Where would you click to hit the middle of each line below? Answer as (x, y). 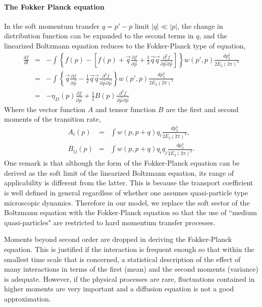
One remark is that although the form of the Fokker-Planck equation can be (122, 163)
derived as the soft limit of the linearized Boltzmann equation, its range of (119, 172)
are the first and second (202, 109)
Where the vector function (45, 109)
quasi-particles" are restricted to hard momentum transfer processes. (110, 222)
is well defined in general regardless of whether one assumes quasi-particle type (126, 193)
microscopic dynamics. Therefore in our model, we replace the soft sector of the (127, 202)
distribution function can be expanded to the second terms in (99, 36)
